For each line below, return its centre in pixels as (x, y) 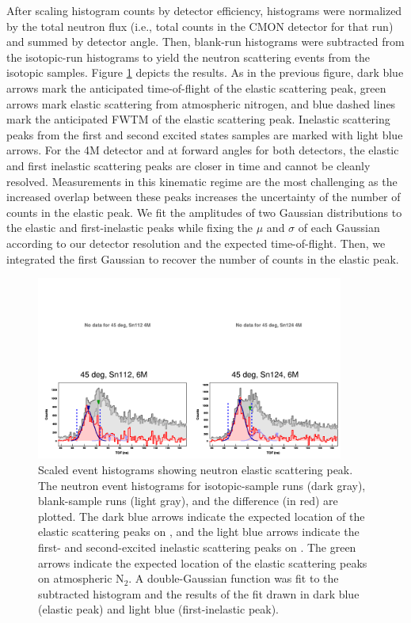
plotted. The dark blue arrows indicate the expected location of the (202, 516)
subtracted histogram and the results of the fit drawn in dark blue (199, 593)
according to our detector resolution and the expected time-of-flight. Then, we (196, 243)
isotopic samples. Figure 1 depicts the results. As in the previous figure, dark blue (205, 72)
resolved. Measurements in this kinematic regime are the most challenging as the (202, 181)
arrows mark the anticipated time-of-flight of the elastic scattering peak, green (196, 87)
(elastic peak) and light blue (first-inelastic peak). (159, 609)
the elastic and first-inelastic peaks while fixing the (130, 228)
